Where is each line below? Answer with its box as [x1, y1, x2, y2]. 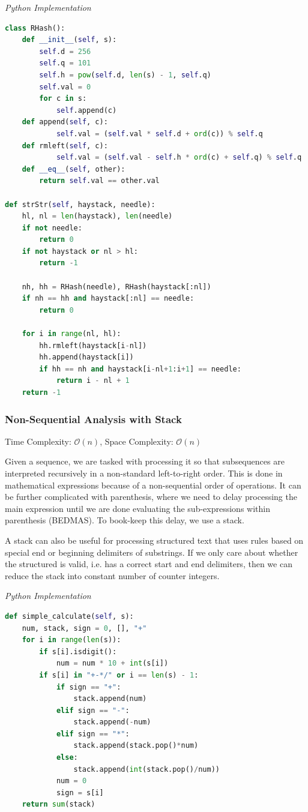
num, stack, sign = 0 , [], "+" [22, 624, 147, 633]
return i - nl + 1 [56, 376, 130, 385]
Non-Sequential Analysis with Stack [5, 411, 182, 426]
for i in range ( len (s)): [22, 636, 121, 645]
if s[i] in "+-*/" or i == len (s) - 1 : [39, 670, 199, 679]
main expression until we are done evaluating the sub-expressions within [5, 502, 270, 514]
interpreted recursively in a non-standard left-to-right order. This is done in [5, 467, 283, 479]
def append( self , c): [22, 118, 108, 127]
